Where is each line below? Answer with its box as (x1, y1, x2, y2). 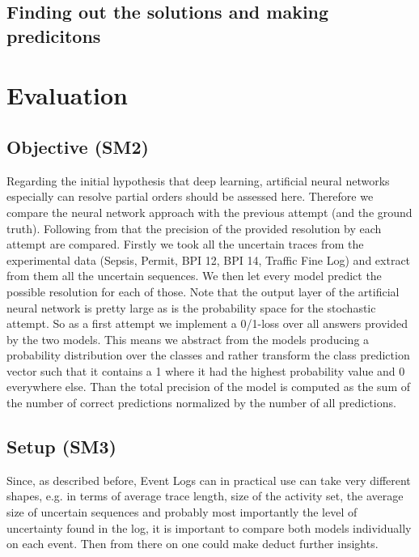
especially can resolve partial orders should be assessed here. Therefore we (6, 188, 374, 205)
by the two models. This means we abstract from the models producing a (6, 330, 370, 347)
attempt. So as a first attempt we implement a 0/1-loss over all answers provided (6, 315, 408, 332)
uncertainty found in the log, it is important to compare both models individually (6, 519, 412, 536)
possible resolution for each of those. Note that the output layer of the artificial (6, 283, 400, 300)
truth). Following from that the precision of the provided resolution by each (6, 219, 382, 236)
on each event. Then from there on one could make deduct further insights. (6, 535, 379, 552)
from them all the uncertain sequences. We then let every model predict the (6, 267, 382, 284)
